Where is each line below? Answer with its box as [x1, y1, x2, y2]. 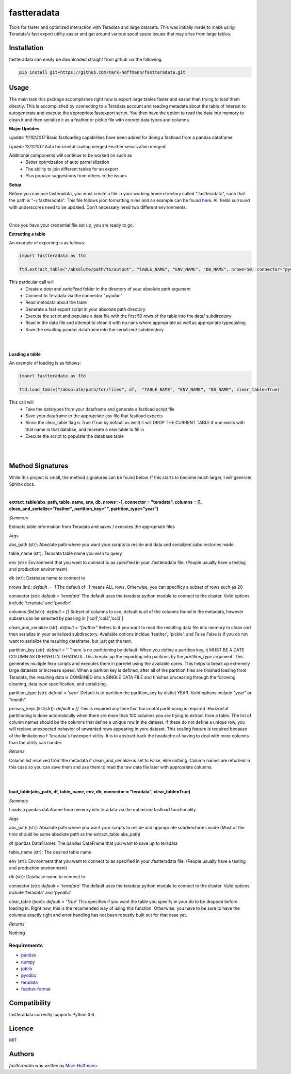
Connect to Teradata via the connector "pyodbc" [25, 292, 123, 298]
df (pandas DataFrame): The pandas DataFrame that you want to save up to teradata [9, 840, 178, 846]
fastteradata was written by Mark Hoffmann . [9, 1062, 98, 1068]
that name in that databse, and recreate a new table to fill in [25, 426, 144, 432]
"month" [9, 697, 26, 702]
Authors [9, 1050, 34, 1058]
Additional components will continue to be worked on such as [9, 153, 132, 158]
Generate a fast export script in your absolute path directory [25, 306, 145, 312]
